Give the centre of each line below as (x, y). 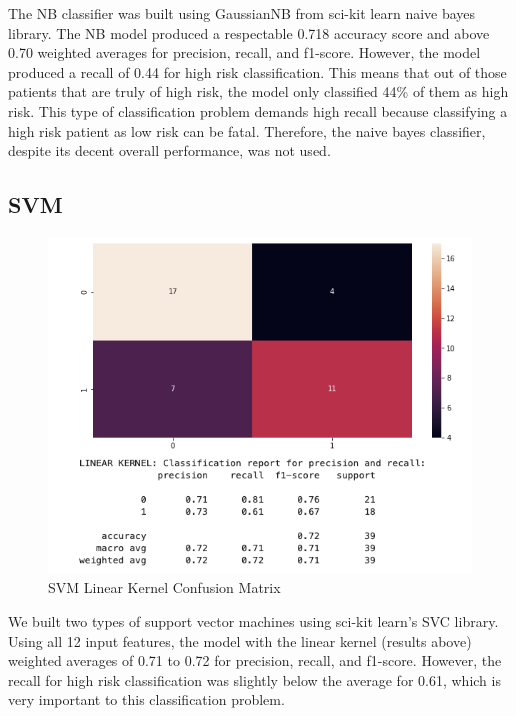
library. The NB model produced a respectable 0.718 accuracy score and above (249, 32)
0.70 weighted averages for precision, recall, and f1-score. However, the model (244, 52)
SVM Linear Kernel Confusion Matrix (164, 587)
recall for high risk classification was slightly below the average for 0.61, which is (254, 679)
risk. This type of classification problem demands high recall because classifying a (258, 110)
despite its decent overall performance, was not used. (169, 150)
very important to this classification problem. (146, 699)
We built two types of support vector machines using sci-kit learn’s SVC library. (253, 621)
